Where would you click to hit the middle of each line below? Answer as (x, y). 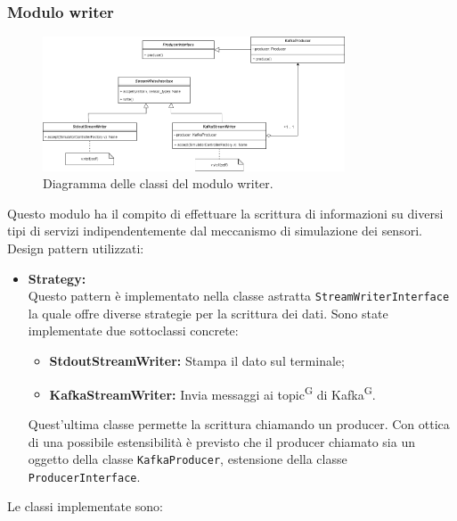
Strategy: (57, 278)
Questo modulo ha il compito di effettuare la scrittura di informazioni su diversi (225, 213)
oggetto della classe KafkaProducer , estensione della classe (188, 459)
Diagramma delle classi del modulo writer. (158, 183)
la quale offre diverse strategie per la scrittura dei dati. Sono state (208, 313)
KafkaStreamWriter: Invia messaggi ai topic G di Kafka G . (212, 393)
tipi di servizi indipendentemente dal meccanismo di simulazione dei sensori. (215, 231)
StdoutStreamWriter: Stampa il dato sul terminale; (197, 361)
